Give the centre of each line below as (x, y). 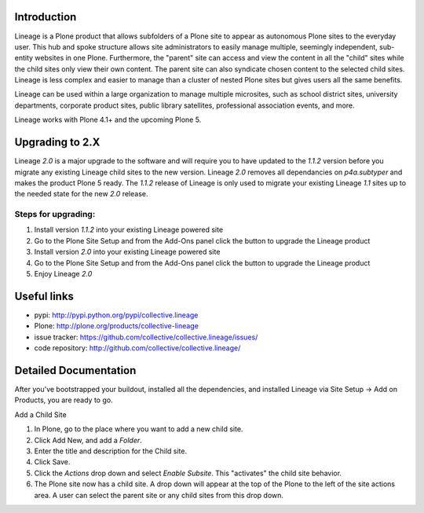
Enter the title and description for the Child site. (111, 451)
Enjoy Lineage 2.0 (63, 274)
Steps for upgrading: (55, 214)
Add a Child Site (40, 414)
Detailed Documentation (75, 370)
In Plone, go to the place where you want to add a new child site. (139, 429)
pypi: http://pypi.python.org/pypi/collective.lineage (116, 315)
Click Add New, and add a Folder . (88, 440)
